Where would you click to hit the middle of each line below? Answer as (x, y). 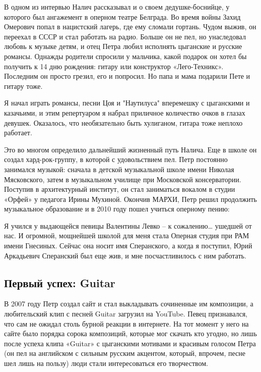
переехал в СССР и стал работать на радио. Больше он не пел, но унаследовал (125, 36)
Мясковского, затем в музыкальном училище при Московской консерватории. (123, 179)
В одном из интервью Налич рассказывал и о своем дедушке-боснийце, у (117, 7)
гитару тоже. (23, 86)
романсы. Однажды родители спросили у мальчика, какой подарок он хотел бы (125, 56)
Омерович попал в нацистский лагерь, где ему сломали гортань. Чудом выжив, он (130, 26)
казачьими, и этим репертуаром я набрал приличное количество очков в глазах (125, 112)
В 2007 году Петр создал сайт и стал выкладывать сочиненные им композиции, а (129, 304)
